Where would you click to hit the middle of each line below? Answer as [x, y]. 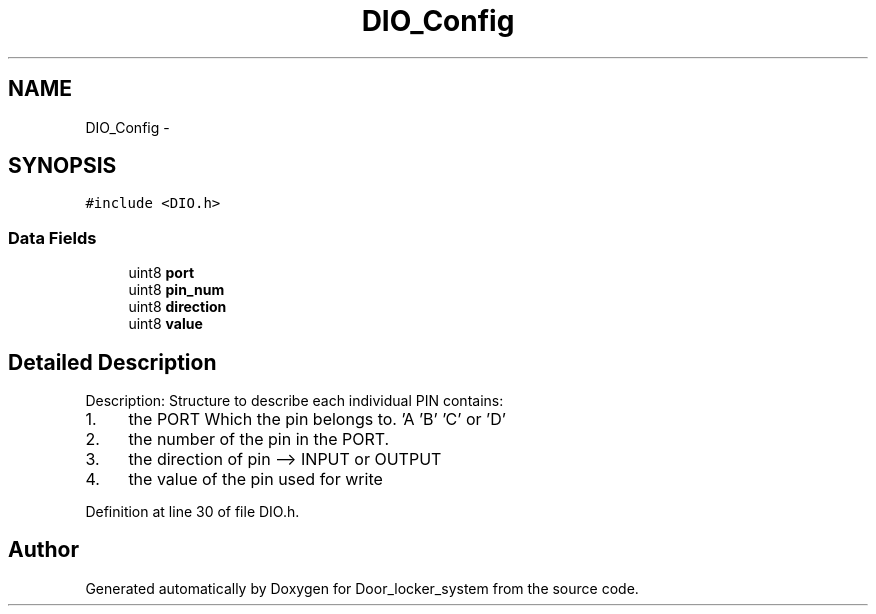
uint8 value [165, 324]
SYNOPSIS [62, 166]
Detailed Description [112, 362]
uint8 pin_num [176, 290]
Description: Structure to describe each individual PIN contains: [294, 401]
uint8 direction [177, 307]
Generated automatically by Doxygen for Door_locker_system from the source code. [362, 588]
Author [43, 550]
